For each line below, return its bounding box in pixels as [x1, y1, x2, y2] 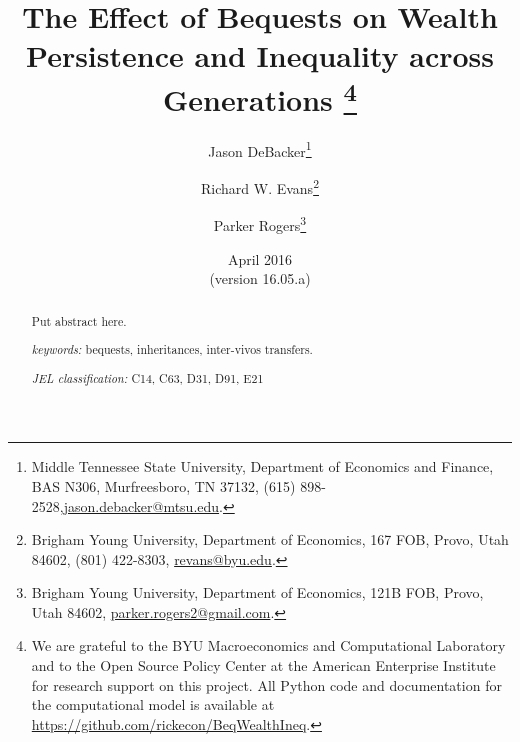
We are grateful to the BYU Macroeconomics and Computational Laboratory [31, 635, 506, 656]
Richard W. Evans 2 [201, 175, 319, 198]
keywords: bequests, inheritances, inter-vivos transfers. [31, 341, 313, 358]
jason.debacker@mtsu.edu [63, 495, 220, 516]
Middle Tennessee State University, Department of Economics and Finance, [31, 456, 494, 477]
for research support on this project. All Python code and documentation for [31, 674, 502, 695]
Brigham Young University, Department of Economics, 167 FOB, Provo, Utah [31, 529, 509, 550]
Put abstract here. [31, 312, 127, 329]
